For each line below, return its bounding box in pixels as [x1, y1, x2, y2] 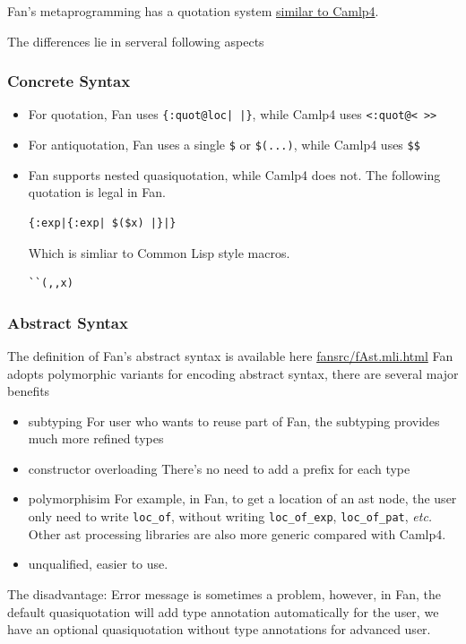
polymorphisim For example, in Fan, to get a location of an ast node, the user [28, 489, 457, 508]
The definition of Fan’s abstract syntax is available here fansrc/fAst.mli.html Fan [7, 346, 453, 365]
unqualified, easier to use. [28, 554, 168, 573]
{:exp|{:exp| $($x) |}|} [28, 216, 177, 229]
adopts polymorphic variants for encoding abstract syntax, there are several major [7, 364, 459, 382]
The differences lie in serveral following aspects [7, 31, 264, 50]
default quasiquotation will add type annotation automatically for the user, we [7, 602, 439, 621]
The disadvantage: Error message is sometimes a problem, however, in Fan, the [7, 584, 441, 603]
